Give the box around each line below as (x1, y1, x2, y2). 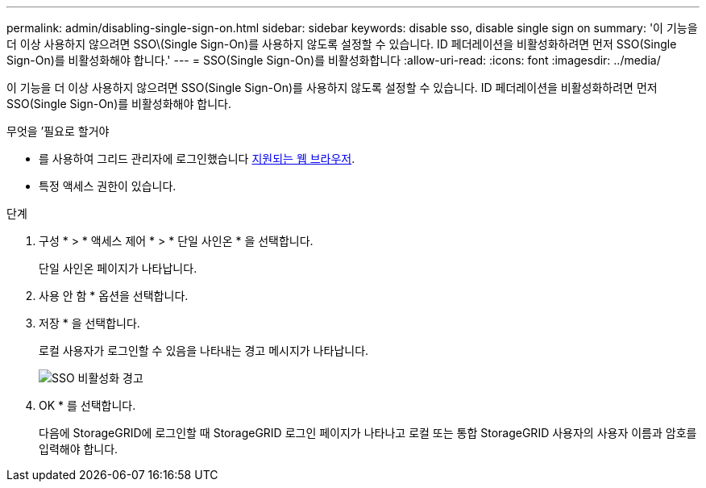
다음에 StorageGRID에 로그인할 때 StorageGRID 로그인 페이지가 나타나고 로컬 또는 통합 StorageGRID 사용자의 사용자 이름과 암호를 (39, 426, 697, 440)
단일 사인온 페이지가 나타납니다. (39, 261, 197, 275)
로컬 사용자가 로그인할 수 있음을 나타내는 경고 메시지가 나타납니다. (39, 344, 369, 357)
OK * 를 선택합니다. (39, 398, 136, 412)
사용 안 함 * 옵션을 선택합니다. (39, 289, 189, 302)
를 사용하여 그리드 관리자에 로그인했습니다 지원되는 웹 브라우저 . (39, 152, 355, 165)
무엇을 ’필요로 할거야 (6, 124, 110, 138)
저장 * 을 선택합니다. (39, 316, 140, 330)
